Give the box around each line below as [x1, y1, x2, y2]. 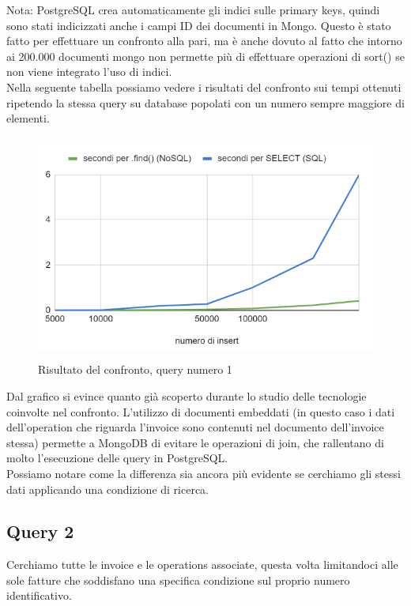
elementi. [6, 110, 50, 126]
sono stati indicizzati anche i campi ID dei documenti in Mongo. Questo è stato [6, 17, 391, 33]
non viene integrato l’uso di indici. [6, 63, 172, 80]
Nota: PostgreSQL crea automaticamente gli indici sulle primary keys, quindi [6, 2, 380, 17]
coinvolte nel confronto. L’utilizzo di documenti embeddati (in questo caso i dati [6, 403, 395, 420]
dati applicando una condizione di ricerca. [6, 480, 209, 497]
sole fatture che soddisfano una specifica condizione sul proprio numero [6, 571, 350, 588]
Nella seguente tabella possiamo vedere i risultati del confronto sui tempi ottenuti [6, 78, 402, 95]
